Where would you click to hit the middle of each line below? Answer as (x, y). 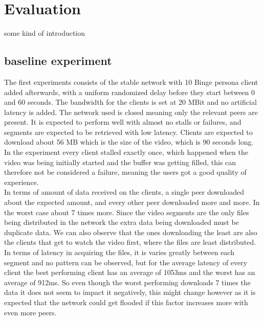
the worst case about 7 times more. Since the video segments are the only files (127, 212)
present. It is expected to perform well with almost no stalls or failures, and (123, 122)
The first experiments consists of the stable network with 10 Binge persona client (131, 82)
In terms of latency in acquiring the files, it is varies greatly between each (119, 252)
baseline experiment (58, 61)
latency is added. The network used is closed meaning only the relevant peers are (131, 112)
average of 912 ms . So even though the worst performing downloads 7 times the (127, 282)
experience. (21, 182)
